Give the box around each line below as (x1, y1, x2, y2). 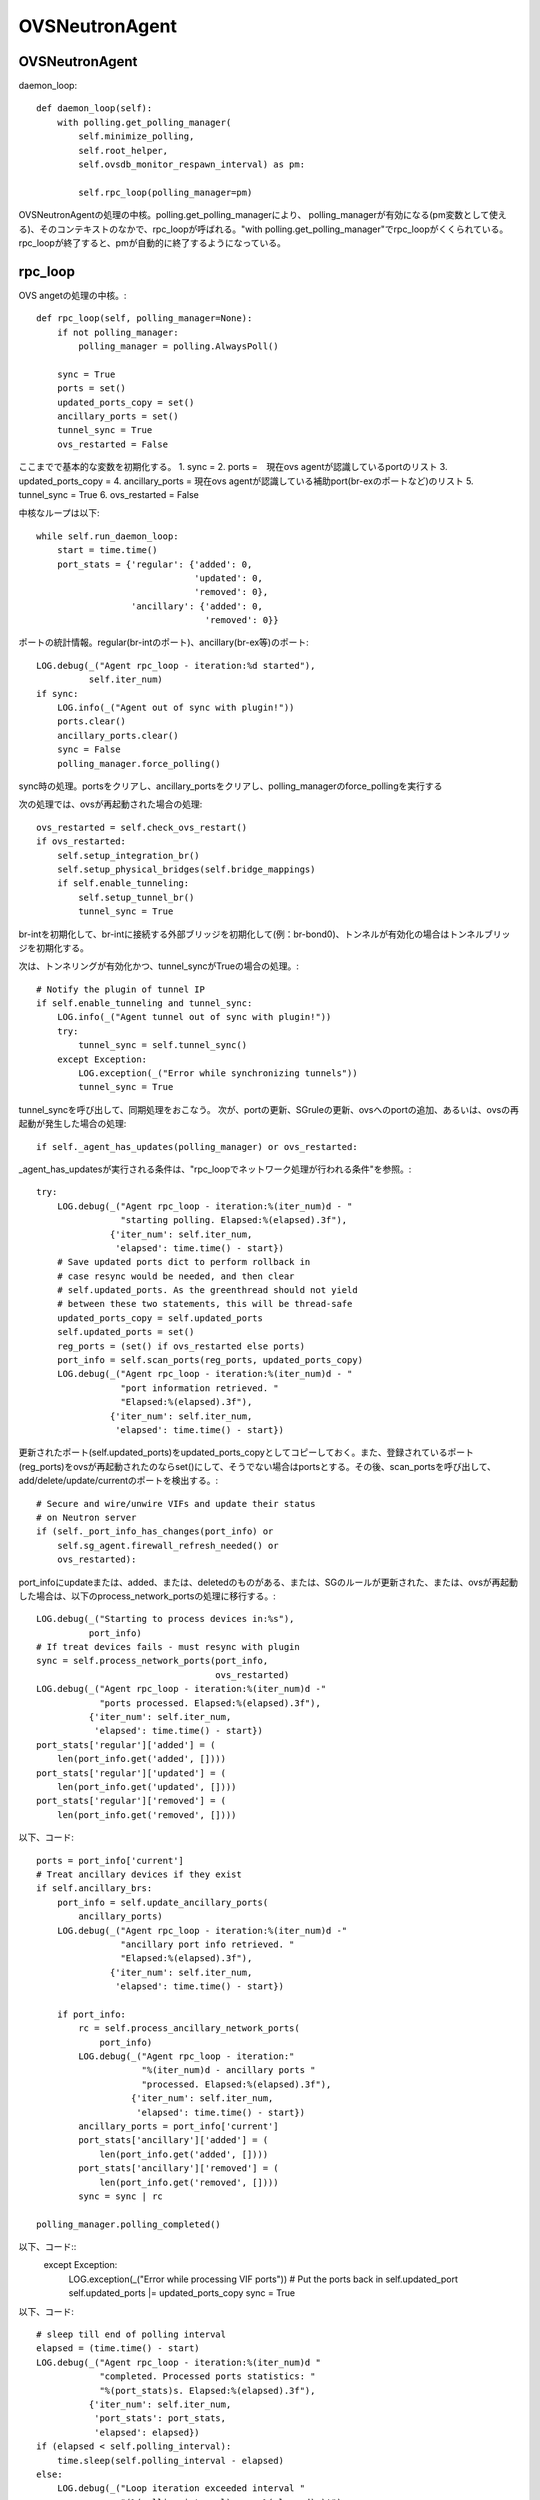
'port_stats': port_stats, (93, 2413, 227, 2424)
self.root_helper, (78, 145, 169, 156)
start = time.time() (56, 545, 158, 556)
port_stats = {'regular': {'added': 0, (56, 558, 253, 570)
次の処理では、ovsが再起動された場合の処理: (18, 798, 203, 810)
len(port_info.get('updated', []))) (56, 1781, 237, 1792)
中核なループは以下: (18, 507, 100, 519)
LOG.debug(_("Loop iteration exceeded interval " (56, 2483, 305, 2494)
